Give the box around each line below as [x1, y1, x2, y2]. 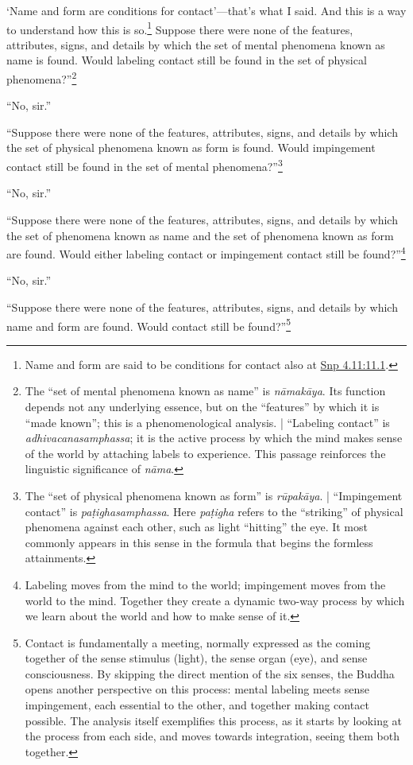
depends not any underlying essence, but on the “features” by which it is [25, 398, 380, 414]
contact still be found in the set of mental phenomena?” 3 [6, 156, 283, 174]
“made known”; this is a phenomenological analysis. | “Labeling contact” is [25, 414, 390, 430]
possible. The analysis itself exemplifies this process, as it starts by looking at [25, 712, 403, 728]
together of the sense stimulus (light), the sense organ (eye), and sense [25, 650, 368, 666]
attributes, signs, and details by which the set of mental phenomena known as [6, 36, 385, 52]
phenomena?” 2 [6, 68, 77, 87]
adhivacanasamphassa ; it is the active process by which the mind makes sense [25, 429, 403, 446]
